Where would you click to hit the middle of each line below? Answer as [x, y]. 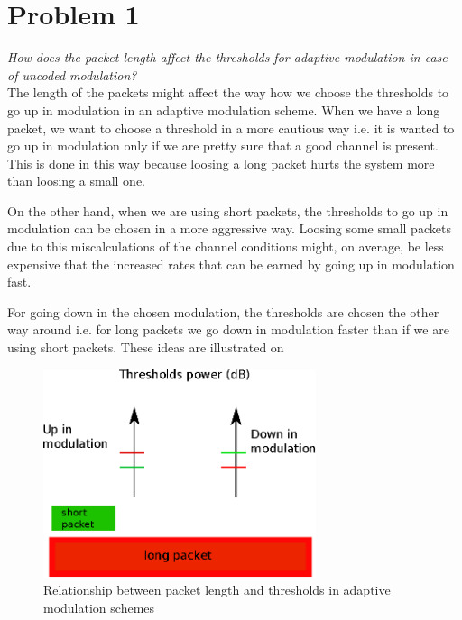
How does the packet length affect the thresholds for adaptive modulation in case [227, 57]
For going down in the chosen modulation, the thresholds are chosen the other [223, 311]
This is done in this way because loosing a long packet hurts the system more [221, 163]
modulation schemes [99, 608]
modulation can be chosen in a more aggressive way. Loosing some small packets [229, 228]
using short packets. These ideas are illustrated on [146, 347]
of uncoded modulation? [72, 74]
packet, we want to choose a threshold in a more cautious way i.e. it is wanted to [231, 128]
